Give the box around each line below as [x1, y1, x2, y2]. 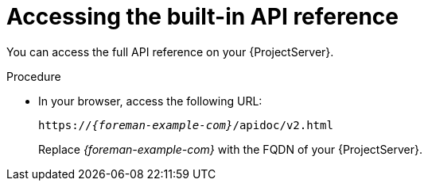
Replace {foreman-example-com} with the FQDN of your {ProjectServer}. [38, 142, 423, 156]
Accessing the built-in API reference [6, 3, 399, 30]
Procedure [6, 69, 61, 83]
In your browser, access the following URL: [38, 93, 263, 108]
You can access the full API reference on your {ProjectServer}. [6, 44, 334, 59]
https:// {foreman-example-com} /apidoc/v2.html [38, 118, 333, 132]
